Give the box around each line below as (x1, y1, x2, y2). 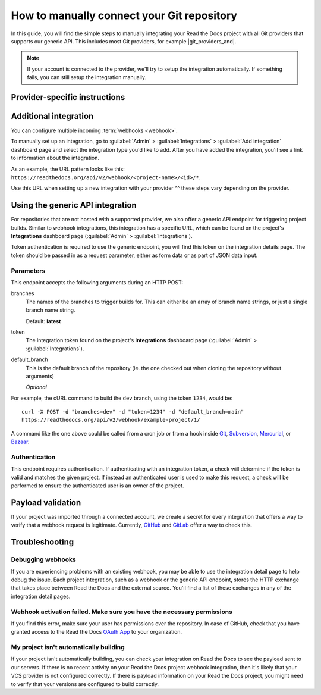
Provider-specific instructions (11, 92, 125, 102)
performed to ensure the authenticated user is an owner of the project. (11, 482, 184, 489)
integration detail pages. (11, 593, 71, 600)
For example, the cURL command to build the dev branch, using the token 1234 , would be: (11, 395, 233, 402)
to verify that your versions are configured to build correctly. (11, 680, 159, 687)
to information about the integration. (11, 155, 100, 162)
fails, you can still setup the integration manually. (27, 74, 147, 81)
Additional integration (11, 111, 94, 121)
